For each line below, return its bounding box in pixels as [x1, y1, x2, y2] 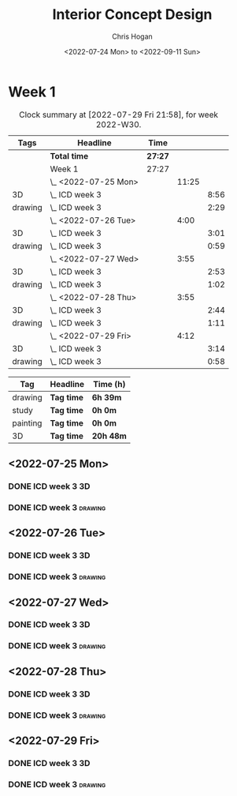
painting [12, 417, 43, 428]
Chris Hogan [111, 32, 154, 41]
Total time [50, 150, 89, 161]
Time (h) [93, 378, 126, 389]
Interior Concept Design [52, 6, 213, 24]
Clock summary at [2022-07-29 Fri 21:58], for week [19, 109, 219, 120]
